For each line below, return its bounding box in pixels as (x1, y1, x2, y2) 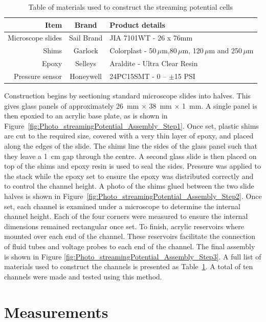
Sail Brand (69, 32, 103, 43)
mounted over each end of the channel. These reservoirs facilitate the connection (4, 231, 256, 241)
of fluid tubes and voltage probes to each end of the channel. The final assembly (4, 240, 255, 251)
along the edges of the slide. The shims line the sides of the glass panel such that (4, 140, 257, 151)
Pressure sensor (14, 70, 62, 81)
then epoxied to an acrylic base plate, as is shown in (4, 110, 168, 121)
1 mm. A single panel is (182, 100, 257, 111)
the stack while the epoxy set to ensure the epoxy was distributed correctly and (4, 170, 254, 181)
